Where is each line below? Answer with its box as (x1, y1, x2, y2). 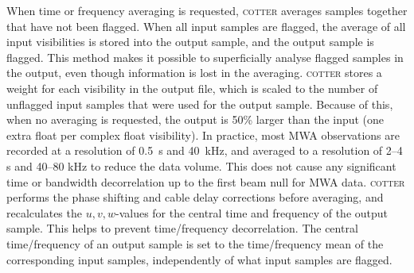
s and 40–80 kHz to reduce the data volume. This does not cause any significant (6, 157, 396, 174)
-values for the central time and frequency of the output (115, 204, 389, 221)
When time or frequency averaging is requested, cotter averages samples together (6, 2, 408, 18)
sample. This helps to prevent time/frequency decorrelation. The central (6, 220, 358, 236)
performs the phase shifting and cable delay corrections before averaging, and (6, 189, 384, 206)
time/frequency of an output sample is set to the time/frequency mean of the (6, 235, 384, 252)
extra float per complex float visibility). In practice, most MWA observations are (6, 126, 400, 143)
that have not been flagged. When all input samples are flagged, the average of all (6, 17, 406, 34)
